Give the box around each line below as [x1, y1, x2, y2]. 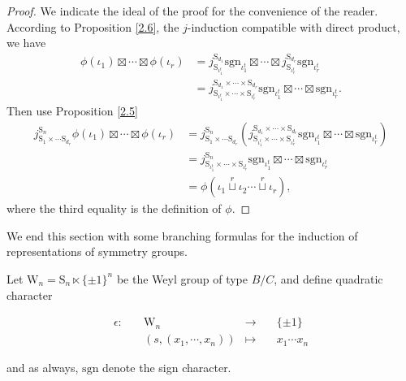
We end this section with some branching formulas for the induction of [6, 227, 358, 244]
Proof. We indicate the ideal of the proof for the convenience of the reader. [6, 2, 378, 19]
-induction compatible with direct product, [187, 18, 400, 35]
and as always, [6, 359, 79, 376]
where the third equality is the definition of [6, 200, 222, 217]
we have [6, 34, 46, 51]
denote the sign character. [102, 359, 231, 376]
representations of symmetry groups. [6, 243, 188, 260]
